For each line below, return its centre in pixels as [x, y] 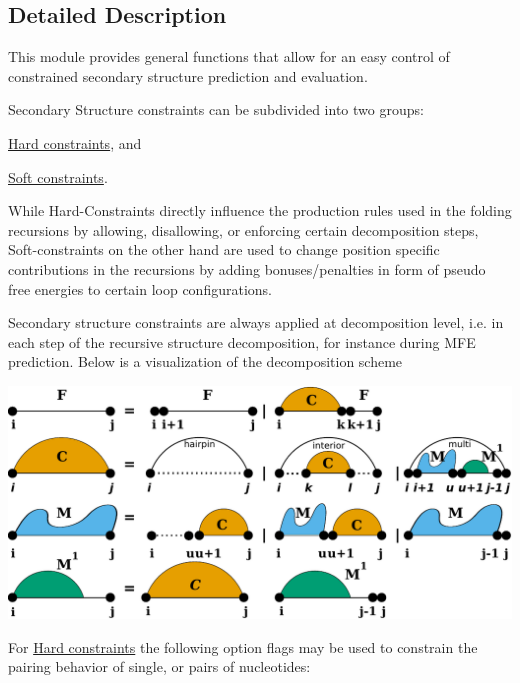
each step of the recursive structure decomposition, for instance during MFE [242, 341]
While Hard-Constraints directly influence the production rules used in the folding [260, 210]
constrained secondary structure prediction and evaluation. [188, 75]
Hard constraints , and [75, 142]
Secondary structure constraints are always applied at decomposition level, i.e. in [256, 322]
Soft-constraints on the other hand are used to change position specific [224, 249]
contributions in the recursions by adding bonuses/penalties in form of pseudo [247, 268]
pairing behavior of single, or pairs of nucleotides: [159, 666]
